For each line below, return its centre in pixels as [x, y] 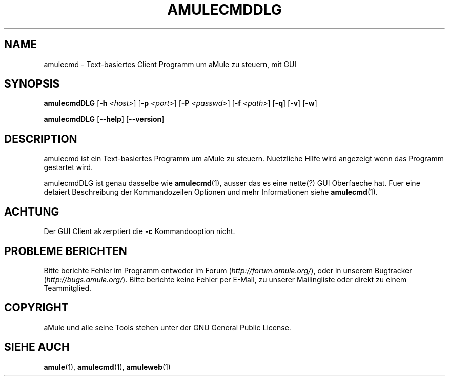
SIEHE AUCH [37, 347]
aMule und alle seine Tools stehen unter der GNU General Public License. [167, 327]
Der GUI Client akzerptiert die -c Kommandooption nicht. [139, 231]
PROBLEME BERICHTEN [66, 251]
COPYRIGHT [36, 308]
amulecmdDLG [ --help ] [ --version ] [104, 119]
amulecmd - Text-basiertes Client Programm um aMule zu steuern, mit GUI [170, 64]
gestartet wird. [68, 167]
